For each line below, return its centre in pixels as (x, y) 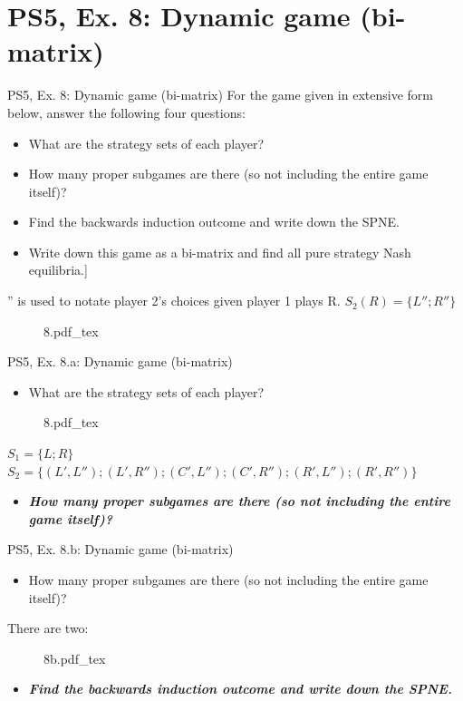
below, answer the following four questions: (126, 112)
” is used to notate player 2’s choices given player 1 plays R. (174, 301)
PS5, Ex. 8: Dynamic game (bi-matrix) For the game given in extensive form (220, 95)
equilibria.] (58, 270)
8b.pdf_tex (75, 658)
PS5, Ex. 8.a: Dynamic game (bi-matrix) (120, 361)
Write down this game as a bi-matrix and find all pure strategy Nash (220, 252)
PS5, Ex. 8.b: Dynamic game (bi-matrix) (121, 549)
